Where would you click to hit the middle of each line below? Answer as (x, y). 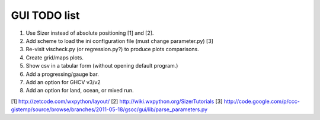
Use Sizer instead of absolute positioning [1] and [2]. (90, 33)
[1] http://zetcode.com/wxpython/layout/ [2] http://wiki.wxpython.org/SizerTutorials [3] (117, 101)
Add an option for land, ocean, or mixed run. (80, 91)
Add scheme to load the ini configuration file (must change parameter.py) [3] (119, 41)
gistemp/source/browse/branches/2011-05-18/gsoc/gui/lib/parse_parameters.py (109, 109)
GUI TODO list (45, 15)
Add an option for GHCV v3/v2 (63, 82)
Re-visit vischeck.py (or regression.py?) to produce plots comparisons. (113, 49)
